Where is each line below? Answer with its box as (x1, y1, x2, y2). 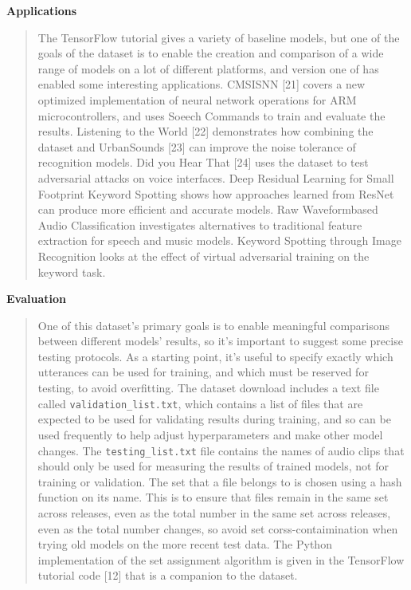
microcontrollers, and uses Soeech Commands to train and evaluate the (37, 107, 386, 124)
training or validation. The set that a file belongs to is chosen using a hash (37, 473, 402, 490)
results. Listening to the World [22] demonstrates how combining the (37, 123, 374, 140)
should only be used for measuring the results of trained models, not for (37, 458, 389, 474)
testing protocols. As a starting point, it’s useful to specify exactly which (37, 348, 393, 364)
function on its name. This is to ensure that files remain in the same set (37, 489, 389, 505)
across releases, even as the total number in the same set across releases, (37, 504, 391, 521)
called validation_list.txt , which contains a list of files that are (37, 395, 363, 411)
